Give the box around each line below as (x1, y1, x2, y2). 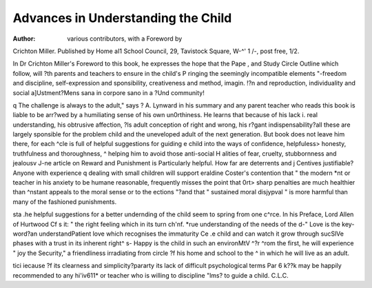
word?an (12, 229, 38, 238)
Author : (12, 34, 36, 43)
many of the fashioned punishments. (12, 197, 117, 206)
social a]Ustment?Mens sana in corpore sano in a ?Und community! (12, 88, 205, 96)
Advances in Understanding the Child (12, 10, 232, 25)
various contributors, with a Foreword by (67, 34, 183, 43)
